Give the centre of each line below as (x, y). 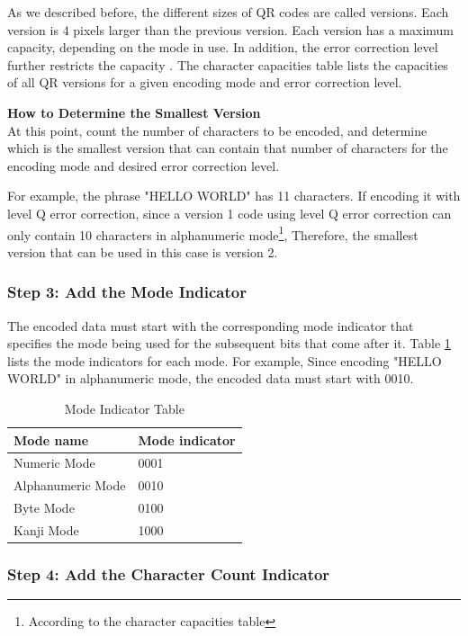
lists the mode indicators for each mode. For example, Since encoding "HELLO (225, 360)
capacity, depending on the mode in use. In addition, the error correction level (223, 47)
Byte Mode (44, 508)
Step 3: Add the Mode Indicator (127, 292)
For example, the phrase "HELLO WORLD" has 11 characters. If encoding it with (234, 196)
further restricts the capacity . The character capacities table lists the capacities (228, 64)
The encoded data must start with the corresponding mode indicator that (211, 325)
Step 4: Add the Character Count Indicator (169, 573)
